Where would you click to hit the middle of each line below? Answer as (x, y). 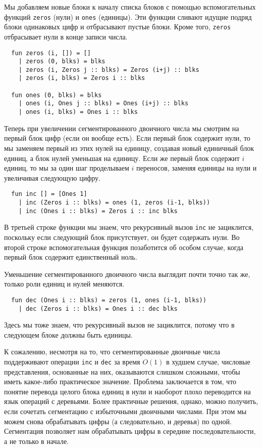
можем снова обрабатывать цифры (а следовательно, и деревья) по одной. (118, 421)
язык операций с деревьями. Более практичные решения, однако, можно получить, (131, 401)
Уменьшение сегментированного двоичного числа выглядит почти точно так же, (127, 274)
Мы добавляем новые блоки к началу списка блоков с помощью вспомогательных (130, 7)
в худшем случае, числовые (208, 361)
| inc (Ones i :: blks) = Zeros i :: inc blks (98, 211)
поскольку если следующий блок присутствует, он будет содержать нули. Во (122, 237)
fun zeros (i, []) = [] (51, 53)
